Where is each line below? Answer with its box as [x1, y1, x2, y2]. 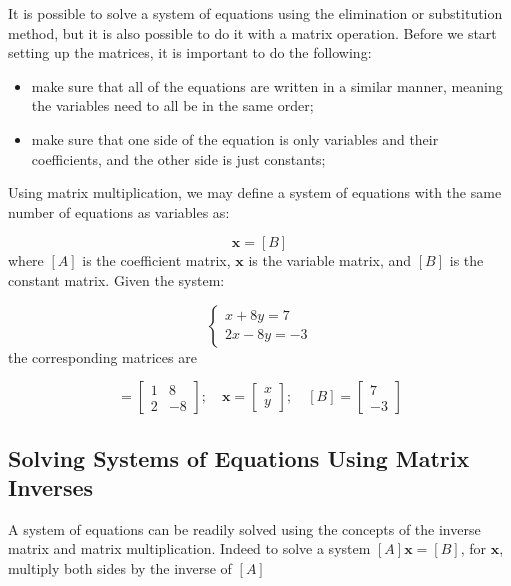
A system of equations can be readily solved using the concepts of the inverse [8, 518, 481, 539]
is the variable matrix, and [248, 250, 412, 271]
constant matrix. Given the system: [8, 269, 225, 290]
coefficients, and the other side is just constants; [31, 148, 326, 169]
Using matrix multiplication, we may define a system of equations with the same [8, 182, 502, 203]
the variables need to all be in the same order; [31, 95, 314, 116]
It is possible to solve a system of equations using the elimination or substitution [8, 3, 503, 23]
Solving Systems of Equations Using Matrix [8, 442, 470, 473]
